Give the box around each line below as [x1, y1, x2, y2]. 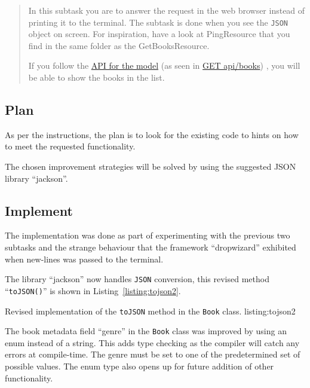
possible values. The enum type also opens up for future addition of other [5, 360, 274, 372]
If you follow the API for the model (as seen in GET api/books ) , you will [28, 59, 300, 72]
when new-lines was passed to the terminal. [5, 252, 164, 265]
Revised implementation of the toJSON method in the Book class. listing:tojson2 [5, 304, 296, 317]
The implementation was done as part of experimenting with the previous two [5, 229, 290, 242]
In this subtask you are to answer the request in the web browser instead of [28, 4, 305, 16]
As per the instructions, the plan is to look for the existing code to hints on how [5, 128, 299, 140]
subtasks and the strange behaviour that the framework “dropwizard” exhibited [5, 241, 296, 253]
